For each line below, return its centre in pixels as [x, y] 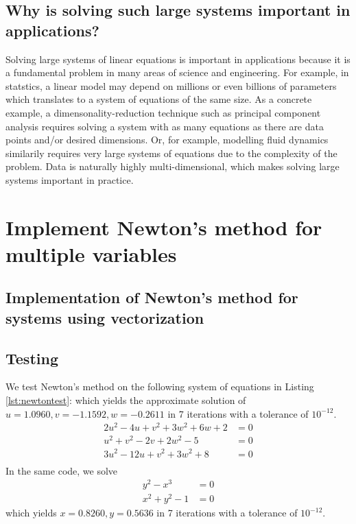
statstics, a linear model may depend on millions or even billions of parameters [171, 85]
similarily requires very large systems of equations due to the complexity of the [171, 153]
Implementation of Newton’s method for [152, 297]
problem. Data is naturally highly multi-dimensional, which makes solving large [173, 166]
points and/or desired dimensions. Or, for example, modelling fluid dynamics [167, 140]
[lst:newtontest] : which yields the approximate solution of [126, 400]
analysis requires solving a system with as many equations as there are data [165, 126]
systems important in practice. [70, 179]
